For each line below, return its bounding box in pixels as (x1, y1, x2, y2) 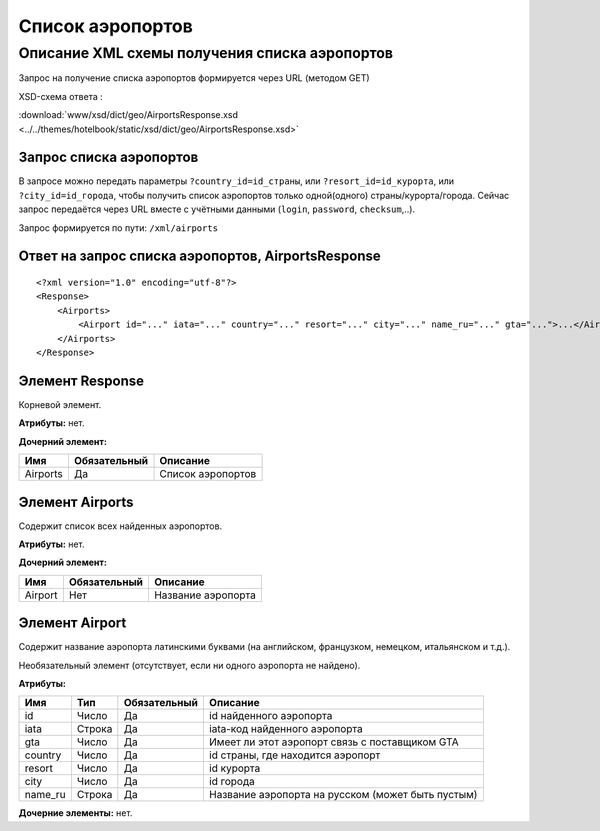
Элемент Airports (18, 493, 134, 510)
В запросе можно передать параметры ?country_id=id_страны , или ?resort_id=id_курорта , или (18, 175, 455, 187)
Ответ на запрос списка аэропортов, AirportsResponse (18, 248, 382, 265)
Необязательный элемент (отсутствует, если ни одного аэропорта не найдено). (18, 659, 361, 671)
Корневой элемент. (18, 398, 102, 410)
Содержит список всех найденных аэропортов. (18, 520, 223, 532)
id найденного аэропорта (208, 709, 333, 723)
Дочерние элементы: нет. (18, 807, 133, 819)
